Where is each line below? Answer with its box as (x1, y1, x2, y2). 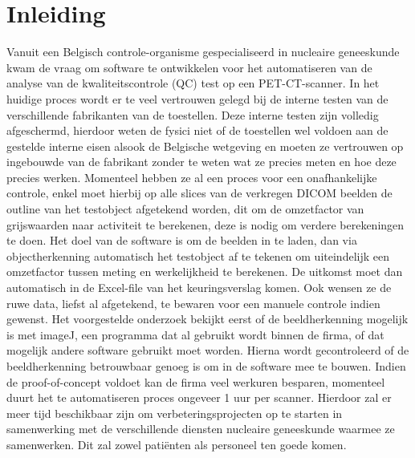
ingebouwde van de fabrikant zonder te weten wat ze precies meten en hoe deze (6, 153, 397, 170)
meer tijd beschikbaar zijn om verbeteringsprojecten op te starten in (6, 404, 343, 421)
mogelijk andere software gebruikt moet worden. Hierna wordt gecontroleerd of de (6, 342, 409, 359)
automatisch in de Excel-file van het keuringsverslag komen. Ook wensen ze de (6, 279, 392, 296)
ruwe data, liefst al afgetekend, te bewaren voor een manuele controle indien (6, 294, 380, 311)
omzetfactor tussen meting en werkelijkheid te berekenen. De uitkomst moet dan (6, 263, 403, 280)
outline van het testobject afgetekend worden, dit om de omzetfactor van (6, 201, 364, 217)
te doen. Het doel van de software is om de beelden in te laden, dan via (6, 232, 357, 249)
